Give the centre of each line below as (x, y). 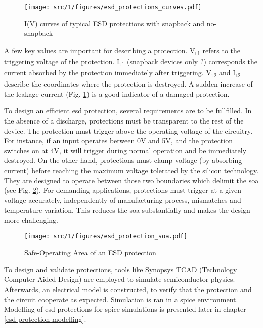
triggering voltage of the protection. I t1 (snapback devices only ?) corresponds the (131, 62)
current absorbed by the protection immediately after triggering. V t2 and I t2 (122, 73)
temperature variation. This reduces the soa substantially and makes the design (127, 210)
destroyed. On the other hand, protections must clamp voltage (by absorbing (123, 160)
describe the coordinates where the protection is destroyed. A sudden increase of (128, 84)
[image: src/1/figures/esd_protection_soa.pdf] (106, 236)
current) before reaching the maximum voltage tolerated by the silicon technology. (131, 170)
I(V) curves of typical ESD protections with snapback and (115, 23)
